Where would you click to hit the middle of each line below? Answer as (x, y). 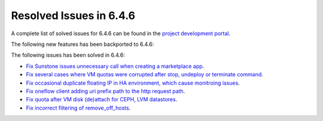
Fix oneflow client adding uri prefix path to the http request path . (106, 91)
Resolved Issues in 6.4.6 (73, 15)
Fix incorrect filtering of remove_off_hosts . (78, 108)
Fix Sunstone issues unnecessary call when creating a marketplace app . (115, 66)
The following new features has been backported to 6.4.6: (83, 44)
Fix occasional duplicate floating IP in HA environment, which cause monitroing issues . (133, 83)
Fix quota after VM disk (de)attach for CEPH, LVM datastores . (102, 100)
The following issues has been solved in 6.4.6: (68, 55)
